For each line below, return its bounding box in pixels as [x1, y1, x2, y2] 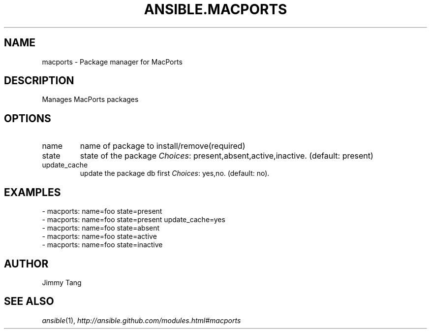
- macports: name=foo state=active [42, 232, 157, 241]
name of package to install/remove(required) [80, 141, 246, 151]
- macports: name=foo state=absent [42, 224, 160, 233]
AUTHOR [4, 257, 49, 270]
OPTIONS [4, 112, 51, 125]
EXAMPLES [4, 186, 61, 199]
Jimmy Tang [42, 278, 82, 287]
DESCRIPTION [4, 74, 74, 87]
